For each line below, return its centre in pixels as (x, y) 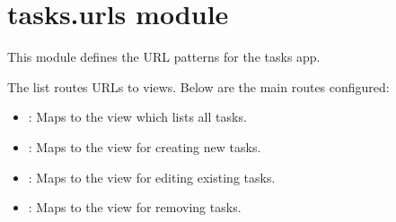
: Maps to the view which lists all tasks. (137, 117)
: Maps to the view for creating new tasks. (145, 146)
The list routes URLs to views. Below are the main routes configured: (198, 86)
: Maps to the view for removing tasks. (135, 207)
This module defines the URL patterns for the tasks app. (164, 57)
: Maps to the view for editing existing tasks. (152, 177)
